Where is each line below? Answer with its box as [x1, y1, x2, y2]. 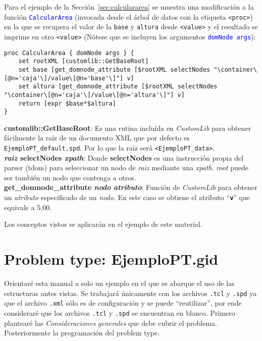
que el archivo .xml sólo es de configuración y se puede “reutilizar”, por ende [4, 298, 242, 308]
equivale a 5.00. [4, 202, 52, 212]
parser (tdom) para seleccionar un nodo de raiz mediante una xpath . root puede [4, 162, 249, 173]
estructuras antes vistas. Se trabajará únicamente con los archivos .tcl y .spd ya [4, 287, 257, 298]
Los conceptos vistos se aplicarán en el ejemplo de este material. [4, 219, 202, 229]
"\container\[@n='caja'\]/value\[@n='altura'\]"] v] [4, 91, 185, 99]
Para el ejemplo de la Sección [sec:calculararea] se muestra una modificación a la [4, 2, 254, 12]
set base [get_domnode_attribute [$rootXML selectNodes [18, 66, 211, 73]
